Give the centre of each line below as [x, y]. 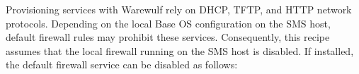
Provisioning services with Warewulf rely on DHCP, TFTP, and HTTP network [179, 9]
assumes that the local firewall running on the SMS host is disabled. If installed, [180, 50]
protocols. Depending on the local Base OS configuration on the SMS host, [168, 23]
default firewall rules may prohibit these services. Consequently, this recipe [168, 37]
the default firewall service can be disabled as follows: [122, 64]
